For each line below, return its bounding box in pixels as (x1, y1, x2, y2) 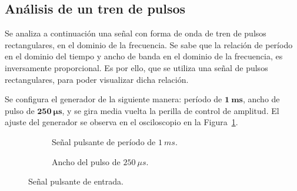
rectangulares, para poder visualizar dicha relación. (5, 73, 189, 85)
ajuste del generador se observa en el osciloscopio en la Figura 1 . (5, 116, 238, 128)
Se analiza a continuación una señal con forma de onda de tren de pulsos (5, 27, 266, 39)
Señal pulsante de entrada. (28, 175, 124, 187)
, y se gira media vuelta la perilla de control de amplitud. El (62, 104, 279, 116)
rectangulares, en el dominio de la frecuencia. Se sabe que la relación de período (5, 38, 293, 51)
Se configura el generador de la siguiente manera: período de (5, 93, 222, 105)
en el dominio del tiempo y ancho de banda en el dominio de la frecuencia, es (5, 50, 283, 62)
